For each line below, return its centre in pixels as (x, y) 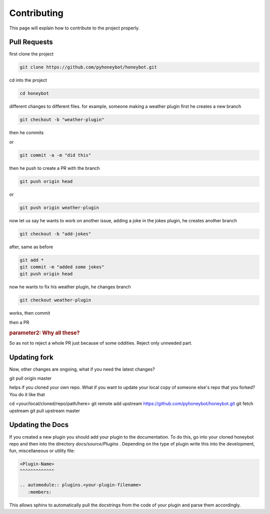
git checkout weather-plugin (55, 300)
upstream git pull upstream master (44, 411)
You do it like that (27, 394)
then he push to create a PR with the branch (54, 168)
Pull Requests (31, 42)
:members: (40, 492)
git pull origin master (30, 378)
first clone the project (31, 54)
